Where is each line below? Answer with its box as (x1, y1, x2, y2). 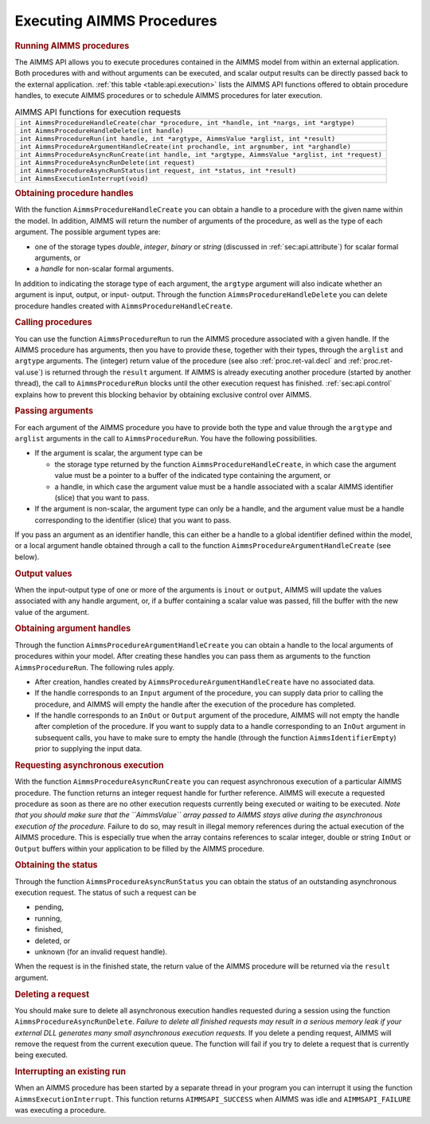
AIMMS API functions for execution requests (14, 106, 182, 117)
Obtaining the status (14, 860, 99, 871)
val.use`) (14, 367, 44, 377)
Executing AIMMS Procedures (14, 12, 218, 29)
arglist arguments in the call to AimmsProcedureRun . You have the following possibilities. (14, 433, 318, 443)
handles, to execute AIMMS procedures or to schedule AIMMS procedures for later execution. (14, 90, 322, 100)
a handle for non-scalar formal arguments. (34, 264, 174, 274)
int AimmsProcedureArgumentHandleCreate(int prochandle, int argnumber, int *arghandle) (19, 142, 352, 151)
